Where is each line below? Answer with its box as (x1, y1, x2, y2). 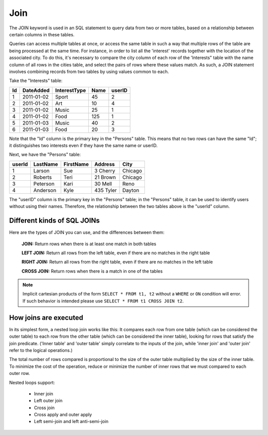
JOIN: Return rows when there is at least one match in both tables (21, 241, 156, 247)
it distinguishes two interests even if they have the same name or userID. (9, 143, 158, 148)
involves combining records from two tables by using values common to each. (9, 69, 169, 74)
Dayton (122, 187, 139, 194)
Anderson (33, 187, 57, 194)
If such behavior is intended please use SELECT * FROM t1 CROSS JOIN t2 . (22, 298, 184, 304)
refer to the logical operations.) (9, 347, 73, 353)
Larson (33, 167, 50, 174)
